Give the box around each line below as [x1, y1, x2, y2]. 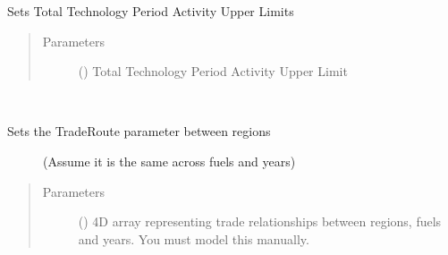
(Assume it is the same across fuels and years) [43, 151, 296, 170]
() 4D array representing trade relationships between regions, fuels [78, 212, 442, 231]
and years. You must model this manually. [78, 229, 309, 248]
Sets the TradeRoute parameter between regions [7, 122, 271, 140]
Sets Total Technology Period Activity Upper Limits [7, 2, 294, 20]
